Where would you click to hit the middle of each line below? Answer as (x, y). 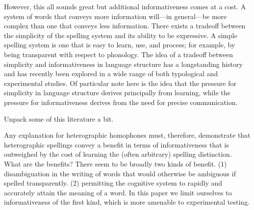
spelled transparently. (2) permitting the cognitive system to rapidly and (113, 183)
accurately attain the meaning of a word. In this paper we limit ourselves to (118, 192)
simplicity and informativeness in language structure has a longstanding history (123, 64)
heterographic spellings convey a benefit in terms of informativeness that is (116, 144)
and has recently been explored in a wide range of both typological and (111, 73)
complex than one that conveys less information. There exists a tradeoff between (125, 26)
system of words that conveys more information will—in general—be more (115, 16)
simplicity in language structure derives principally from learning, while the (117, 93)
